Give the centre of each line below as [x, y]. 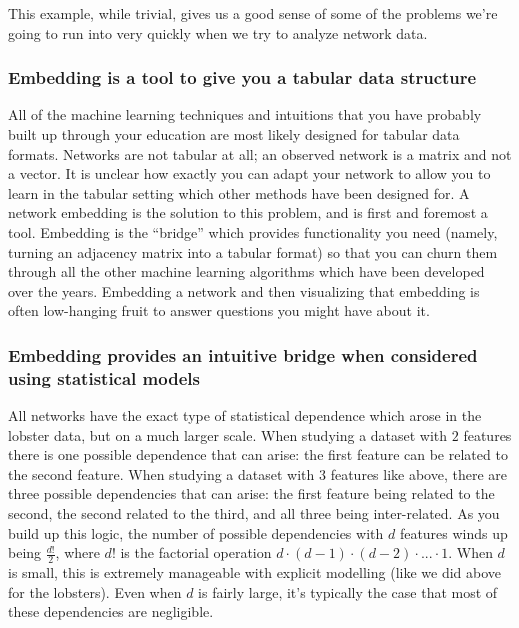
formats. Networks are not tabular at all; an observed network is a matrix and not [260, 153]
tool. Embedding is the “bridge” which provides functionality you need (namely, [253, 231]
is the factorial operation [196, 552]
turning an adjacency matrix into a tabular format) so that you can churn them [253, 251]
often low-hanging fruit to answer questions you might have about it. [219, 310]
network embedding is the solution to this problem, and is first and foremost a [248, 212]
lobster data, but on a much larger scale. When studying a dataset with [228, 434]
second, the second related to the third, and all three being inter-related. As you [254, 513]
